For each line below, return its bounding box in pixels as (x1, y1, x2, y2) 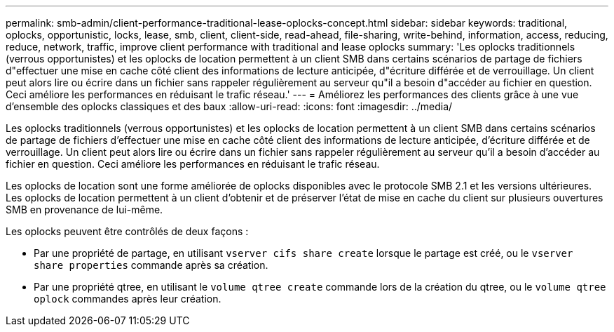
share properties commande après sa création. (34, 259, 268, 271)
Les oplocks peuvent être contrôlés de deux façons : (6, 225, 249, 237)
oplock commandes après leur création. (34, 293, 221, 305)
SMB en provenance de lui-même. (6, 204, 163, 215)
